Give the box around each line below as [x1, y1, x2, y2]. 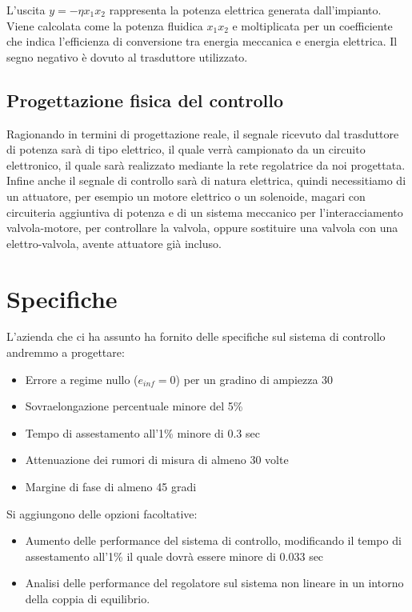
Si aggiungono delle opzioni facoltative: [6, 505, 198, 522]
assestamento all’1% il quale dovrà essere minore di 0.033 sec [25, 547, 324, 564]
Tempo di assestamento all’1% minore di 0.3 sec [25, 424, 260, 441]
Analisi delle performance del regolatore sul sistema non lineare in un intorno [25, 574, 404, 591]
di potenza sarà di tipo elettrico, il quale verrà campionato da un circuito [6, 141, 366, 158]
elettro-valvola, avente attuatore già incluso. [6, 234, 222, 251]
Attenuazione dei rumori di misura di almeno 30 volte [25, 451, 289, 468]
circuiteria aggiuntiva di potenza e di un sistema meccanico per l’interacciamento [6, 203, 403, 220]
